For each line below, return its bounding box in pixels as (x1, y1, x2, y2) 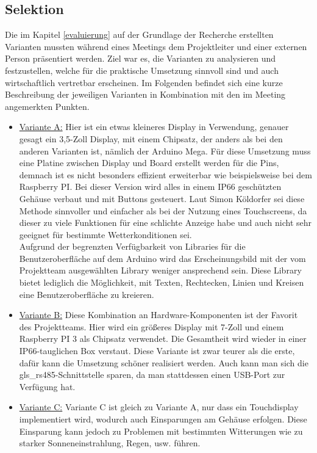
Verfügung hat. (19, 380, 76, 393)
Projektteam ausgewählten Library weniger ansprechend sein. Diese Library (19, 264, 302, 277)
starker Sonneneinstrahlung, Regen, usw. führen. (19, 437, 201, 449)
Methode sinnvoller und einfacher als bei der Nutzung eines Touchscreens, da (19, 204, 307, 217)
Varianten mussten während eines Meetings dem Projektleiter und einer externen (5, 40, 307, 53)
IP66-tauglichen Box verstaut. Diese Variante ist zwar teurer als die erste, (19, 344, 295, 357)
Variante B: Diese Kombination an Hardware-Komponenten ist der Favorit (19, 308, 298, 321)
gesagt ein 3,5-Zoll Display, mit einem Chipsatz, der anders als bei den (19, 132, 283, 145)
